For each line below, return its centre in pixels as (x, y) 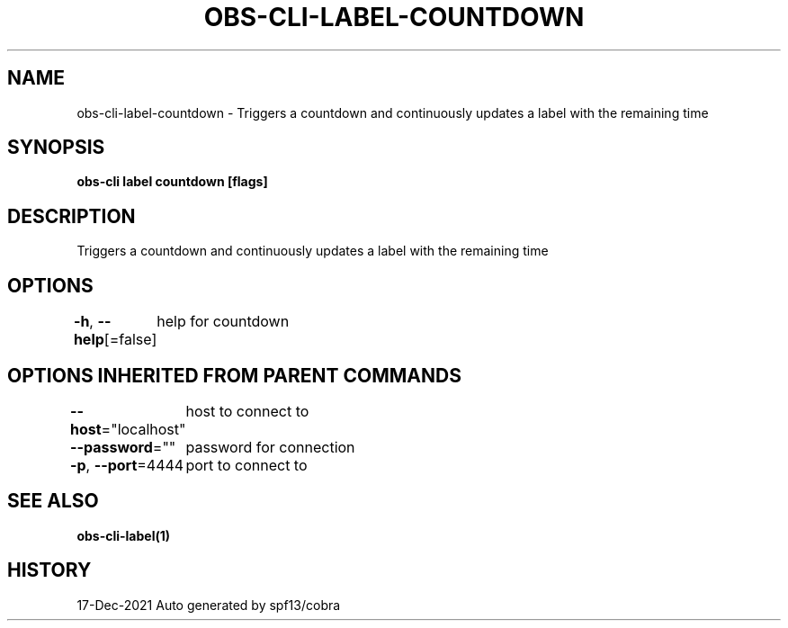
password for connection (270, 447)
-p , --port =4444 (127, 465)
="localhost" (143, 429)
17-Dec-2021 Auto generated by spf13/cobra (209, 605)
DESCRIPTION (72, 216)
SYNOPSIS (56, 148)
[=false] (130, 340)
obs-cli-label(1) (124, 535)
